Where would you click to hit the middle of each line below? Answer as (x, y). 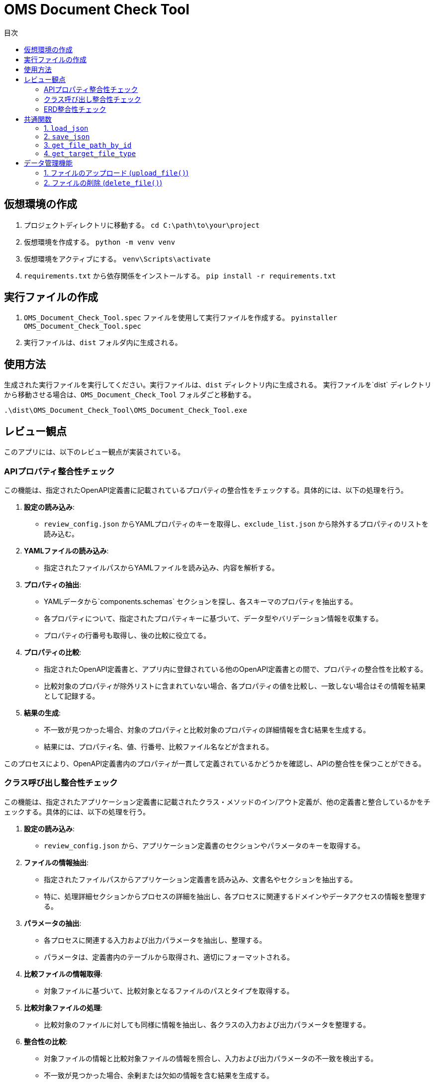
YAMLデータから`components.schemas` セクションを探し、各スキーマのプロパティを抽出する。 (201, 601)
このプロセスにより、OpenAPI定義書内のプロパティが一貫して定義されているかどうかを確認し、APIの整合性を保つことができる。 (215, 763)
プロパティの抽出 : (53, 584)
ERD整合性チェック (75, 109)
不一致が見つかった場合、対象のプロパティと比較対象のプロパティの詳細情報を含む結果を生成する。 (207, 729)
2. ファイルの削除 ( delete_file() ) (103, 182)
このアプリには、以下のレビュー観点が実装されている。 (94, 452)
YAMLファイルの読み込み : (66, 550)
